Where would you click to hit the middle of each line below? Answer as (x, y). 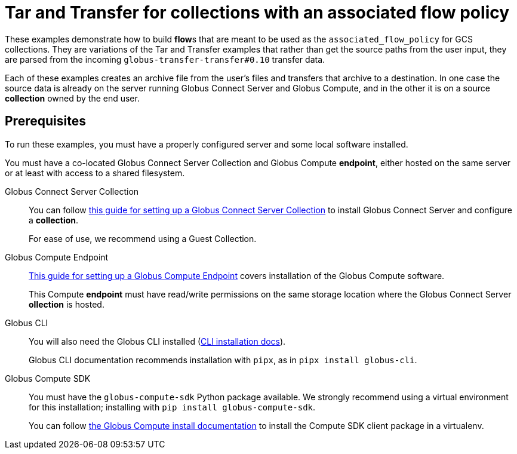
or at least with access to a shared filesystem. (95, 173)
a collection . (54, 220)
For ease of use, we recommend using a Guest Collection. (143, 238)
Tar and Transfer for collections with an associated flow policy (257, 13)
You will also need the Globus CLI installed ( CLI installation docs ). (157, 341)
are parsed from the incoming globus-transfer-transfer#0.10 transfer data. (165, 59)
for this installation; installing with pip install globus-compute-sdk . (172, 407)
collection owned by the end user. (72, 98)
